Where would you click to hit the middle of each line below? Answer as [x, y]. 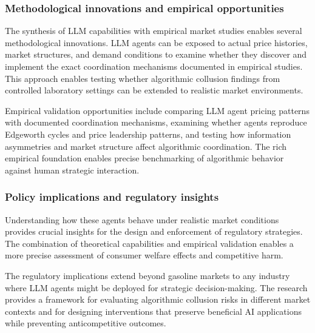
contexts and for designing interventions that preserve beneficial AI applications [154, 311]
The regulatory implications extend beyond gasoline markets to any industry [147, 275]
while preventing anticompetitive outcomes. [86, 323]
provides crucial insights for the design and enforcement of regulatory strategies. [154, 231]
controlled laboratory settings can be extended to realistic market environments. [154, 90]
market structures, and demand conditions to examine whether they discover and [156, 54]
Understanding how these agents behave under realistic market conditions [142, 219]
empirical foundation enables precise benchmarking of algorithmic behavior [144, 158]
